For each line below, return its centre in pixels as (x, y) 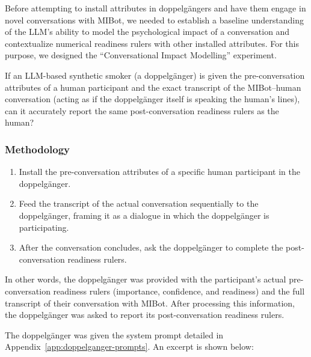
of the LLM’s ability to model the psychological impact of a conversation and (147, 32)
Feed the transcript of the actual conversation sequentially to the (139, 203)
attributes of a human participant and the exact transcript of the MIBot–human (153, 87)
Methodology (38, 149)
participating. (44, 227)
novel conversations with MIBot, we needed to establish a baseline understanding (154, 20)
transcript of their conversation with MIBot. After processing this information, (150, 303)
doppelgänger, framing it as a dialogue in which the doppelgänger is (144, 215)
